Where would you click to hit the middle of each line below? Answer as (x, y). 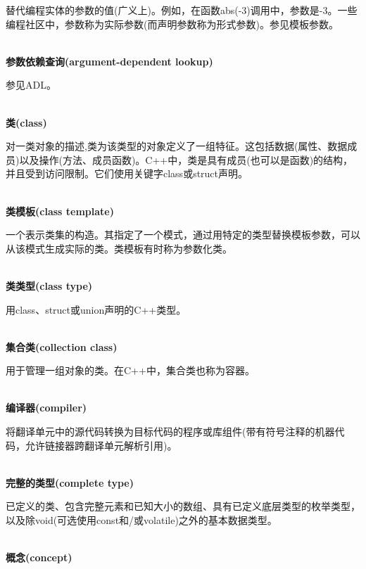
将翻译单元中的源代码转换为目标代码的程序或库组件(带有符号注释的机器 (170, 431)
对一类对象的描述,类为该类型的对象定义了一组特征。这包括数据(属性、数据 (177, 146)
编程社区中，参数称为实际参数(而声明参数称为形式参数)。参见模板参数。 (172, 24)
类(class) (26, 122)
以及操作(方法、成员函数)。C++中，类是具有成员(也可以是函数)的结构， (186, 159)
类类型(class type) (49, 285)
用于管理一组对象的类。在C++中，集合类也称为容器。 (130, 370)
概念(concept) (39, 557)
